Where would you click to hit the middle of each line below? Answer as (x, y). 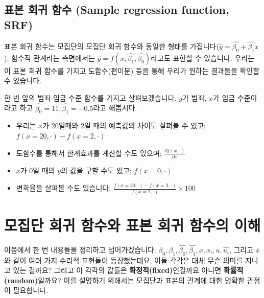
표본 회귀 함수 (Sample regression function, (117, 9)
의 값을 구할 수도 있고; (96, 170)
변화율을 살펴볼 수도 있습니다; (64, 188)
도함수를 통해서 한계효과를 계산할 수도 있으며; (89, 153)
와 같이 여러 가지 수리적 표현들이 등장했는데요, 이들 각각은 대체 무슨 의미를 (124, 260)
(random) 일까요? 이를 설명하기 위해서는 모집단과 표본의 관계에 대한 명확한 (124, 280)
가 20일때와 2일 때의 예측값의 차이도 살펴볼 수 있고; (124, 125)
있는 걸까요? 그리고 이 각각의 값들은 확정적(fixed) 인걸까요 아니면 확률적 (128, 270)
